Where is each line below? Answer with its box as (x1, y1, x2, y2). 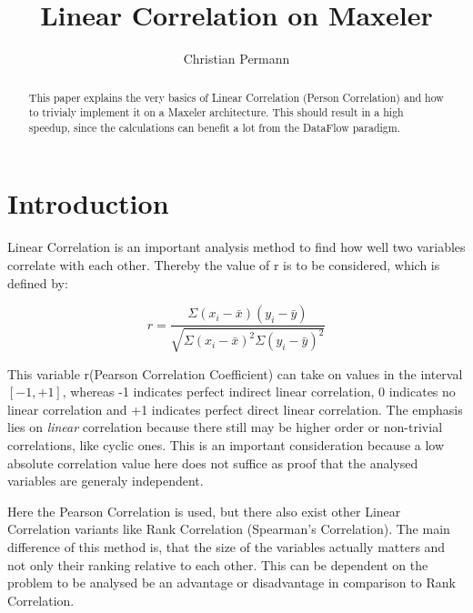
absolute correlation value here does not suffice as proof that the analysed (7, 453, 418, 472)
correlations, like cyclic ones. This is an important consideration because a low (7, 436, 445, 454)
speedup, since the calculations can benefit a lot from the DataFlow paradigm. (28, 119, 400, 135)
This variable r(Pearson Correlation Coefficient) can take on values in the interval (7, 364, 463, 383)
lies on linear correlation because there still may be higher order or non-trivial (7, 417, 443, 437)
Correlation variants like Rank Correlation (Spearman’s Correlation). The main (7, 519, 450, 538)
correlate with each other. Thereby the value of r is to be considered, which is (7, 256, 440, 275)
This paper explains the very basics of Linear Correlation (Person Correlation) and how (28, 89, 444, 105)
